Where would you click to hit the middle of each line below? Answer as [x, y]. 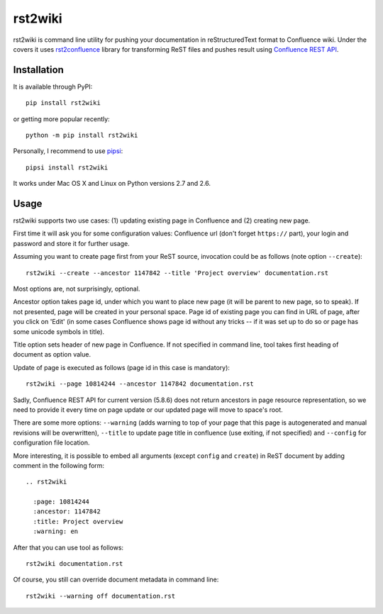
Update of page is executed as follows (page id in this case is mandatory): [122, 367]
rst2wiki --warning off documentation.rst [101, 596]
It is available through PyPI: [53, 86]
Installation [38, 70]
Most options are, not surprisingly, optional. [77, 289]
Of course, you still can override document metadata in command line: [116, 580]
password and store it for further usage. [72, 243]
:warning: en [56, 531]
